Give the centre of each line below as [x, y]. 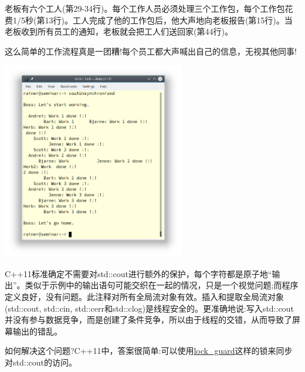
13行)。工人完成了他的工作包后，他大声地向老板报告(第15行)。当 [169, 20]
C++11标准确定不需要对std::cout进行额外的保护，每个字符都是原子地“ [138, 273]
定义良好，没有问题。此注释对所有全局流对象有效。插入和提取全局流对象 [144, 297]
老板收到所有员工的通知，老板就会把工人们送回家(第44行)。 [119, 31]
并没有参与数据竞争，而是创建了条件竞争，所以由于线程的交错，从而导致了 [148, 320]
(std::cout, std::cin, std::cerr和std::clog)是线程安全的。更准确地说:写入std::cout [149, 308]
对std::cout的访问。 [41, 362]
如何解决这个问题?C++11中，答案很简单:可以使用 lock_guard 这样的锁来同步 [149, 351]
